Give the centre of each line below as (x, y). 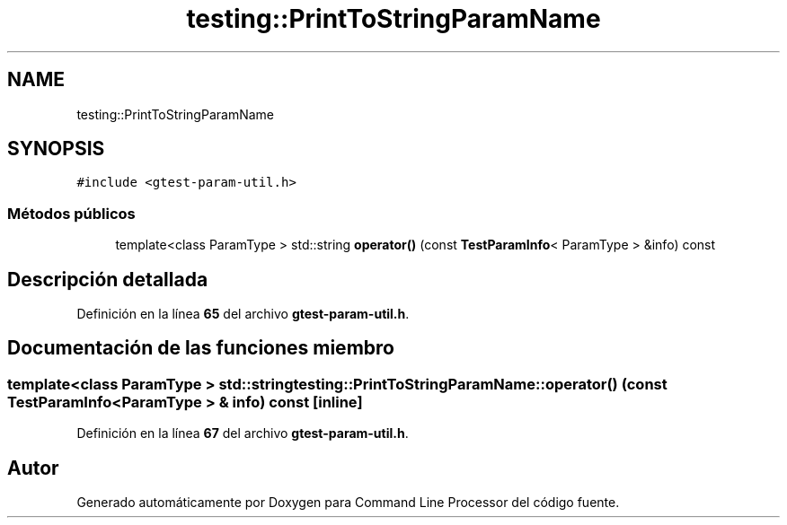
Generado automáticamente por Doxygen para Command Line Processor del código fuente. (348, 503)
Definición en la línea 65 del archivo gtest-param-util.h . (243, 314)
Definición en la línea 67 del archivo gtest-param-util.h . (243, 433)
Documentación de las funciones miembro (201, 348)
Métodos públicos (71, 213)
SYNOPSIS (56, 149)
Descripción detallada (108, 279)
